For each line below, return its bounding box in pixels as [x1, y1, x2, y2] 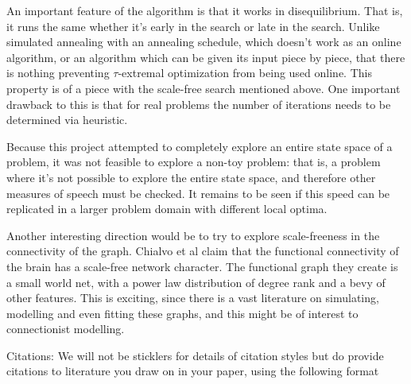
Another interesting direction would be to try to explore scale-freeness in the [6, 227, 380, 243]
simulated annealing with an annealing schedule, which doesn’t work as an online [6, 33, 401, 50]
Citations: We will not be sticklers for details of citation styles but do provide [6, 347, 384, 363]
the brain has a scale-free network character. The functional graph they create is [6, 258, 398, 274]
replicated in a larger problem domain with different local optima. [6, 200, 328, 217]
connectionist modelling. [6, 320, 125, 337]
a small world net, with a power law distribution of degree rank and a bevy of [6, 273, 386, 290]
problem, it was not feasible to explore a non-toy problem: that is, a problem [6, 153, 381, 170]
